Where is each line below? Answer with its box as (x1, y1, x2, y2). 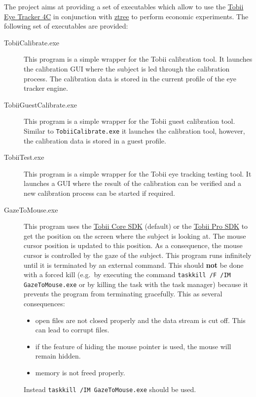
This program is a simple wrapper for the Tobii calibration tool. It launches (24, 54, 253, 64)
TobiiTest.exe (4, 152, 44, 162)
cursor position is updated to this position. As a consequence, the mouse (24, 240, 243, 251)
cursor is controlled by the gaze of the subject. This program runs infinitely (24, 250, 252, 260)
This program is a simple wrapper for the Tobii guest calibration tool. (24, 116, 235, 126)
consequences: (24, 298, 65, 309)
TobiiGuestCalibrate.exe (4, 99, 77, 109)
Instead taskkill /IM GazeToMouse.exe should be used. (24, 384, 196, 394)
